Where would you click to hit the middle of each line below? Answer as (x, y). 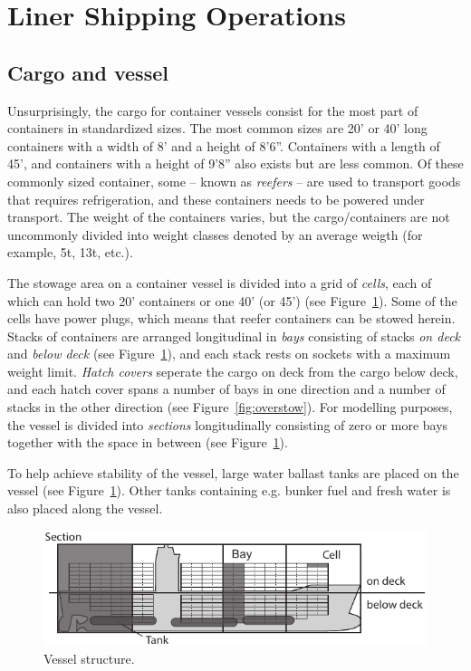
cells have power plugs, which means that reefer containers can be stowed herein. (231, 318)
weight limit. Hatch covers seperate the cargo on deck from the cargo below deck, (233, 371)
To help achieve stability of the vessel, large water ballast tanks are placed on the (233, 472)
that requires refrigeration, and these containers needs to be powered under (216, 199)
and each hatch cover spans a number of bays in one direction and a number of (226, 389)
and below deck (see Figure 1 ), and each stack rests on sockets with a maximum (229, 354)
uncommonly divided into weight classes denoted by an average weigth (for (215, 234)
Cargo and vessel (88, 72)
